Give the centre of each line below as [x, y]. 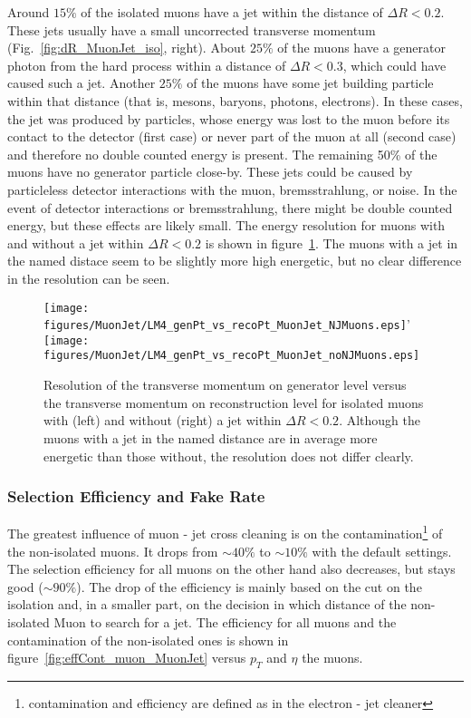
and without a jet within [76, 243]
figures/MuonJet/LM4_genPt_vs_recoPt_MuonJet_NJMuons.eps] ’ [227, 324]
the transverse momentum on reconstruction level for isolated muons [234, 402]
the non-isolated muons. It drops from [113, 551]
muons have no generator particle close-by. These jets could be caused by [210, 172]
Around [29, 12]
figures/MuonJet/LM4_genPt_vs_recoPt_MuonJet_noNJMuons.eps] [232, 356]
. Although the [380, 420]
